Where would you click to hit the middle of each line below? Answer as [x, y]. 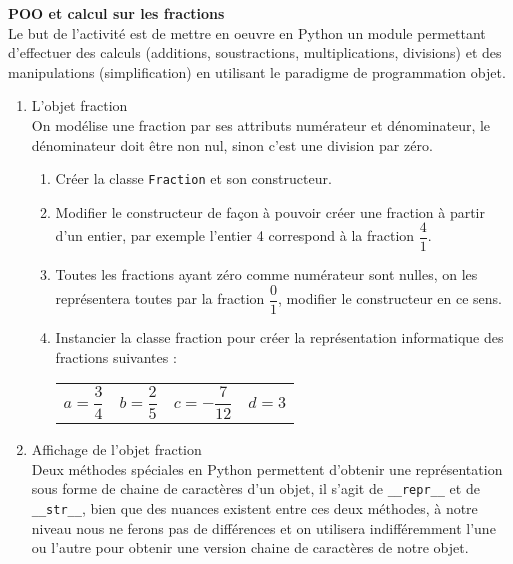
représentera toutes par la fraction [160, 298]
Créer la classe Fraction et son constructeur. [193, 178]
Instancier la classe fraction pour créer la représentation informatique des [279, 337]
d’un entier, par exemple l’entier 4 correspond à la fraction [235, 235]
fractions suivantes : [116, 356]
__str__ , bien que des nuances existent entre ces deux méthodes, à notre [254, 507]
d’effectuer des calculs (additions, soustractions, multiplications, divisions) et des [255, 52]
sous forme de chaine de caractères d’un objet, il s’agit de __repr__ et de [255, 488]
